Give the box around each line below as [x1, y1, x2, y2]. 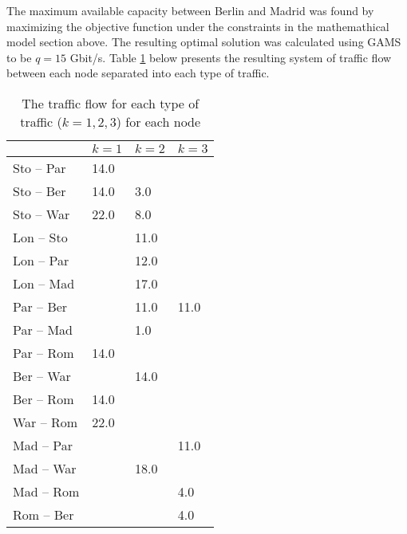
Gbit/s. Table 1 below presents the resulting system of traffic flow [69, 49, 392, 65]
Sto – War [13, 204, 70, 223]
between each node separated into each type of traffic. [6, 65, 270, 81]
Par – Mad [13, 320, 73, 339]
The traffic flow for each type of [22, 93, 200, 112]
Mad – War [13, 458, 77, 477]
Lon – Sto [13, 227, 68, 246]
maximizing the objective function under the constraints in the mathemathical [6, 18, 389, 34]
